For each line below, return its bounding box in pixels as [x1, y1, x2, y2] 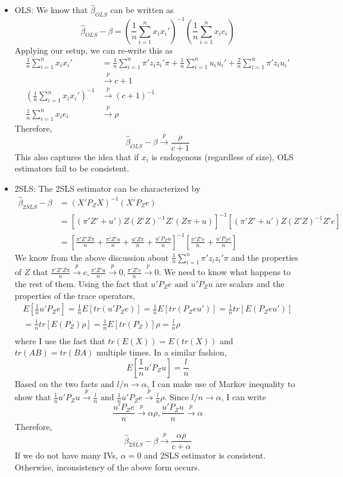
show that [14, 391, 51, 403]
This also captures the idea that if [14, 150, 139, 163]
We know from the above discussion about [14, 251, 169, 263]
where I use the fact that [14, 334, 105, 347]
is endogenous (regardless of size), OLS [151, 150, 294, 163]
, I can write [221, 391, 266, 403]
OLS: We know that [14, 4, 88, 16]
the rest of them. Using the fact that [14, 278, 148, 290]
